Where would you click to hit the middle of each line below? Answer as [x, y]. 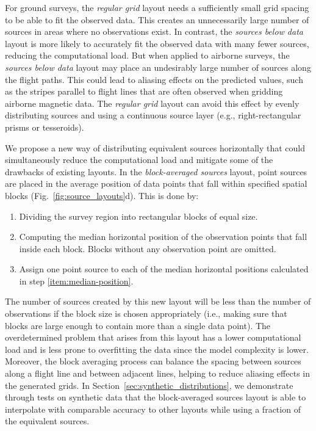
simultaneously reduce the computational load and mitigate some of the [139, 160]
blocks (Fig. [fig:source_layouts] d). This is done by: [102, 195]
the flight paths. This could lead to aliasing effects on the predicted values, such [154, 79]
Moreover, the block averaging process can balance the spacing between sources [153, 361]
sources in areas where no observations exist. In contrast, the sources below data [154, 31]
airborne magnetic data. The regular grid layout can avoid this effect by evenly [152, 103]
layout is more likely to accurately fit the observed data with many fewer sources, [157, 43]
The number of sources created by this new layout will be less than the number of [158, 301]
